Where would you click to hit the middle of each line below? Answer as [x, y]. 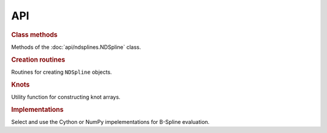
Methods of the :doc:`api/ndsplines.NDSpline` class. [76, 47]
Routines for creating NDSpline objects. [61, 72]
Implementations [37, 109]
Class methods [34, 34]
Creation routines [38, 59]
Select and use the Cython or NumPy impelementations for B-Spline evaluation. [111, 122]
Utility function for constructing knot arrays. [66, 97]
